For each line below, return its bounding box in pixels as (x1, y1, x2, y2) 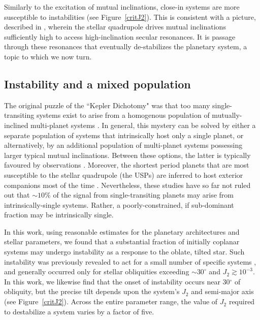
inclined (4, 119, 28, 130)
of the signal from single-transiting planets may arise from (53, 189, 234, 200)
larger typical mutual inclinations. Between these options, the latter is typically (4, 149, 251, 160)
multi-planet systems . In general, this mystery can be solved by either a (30, 119, 256, 130)
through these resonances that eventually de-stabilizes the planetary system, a (4, 41, 247, 52)
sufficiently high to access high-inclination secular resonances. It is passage (4, 31, 236, 42)
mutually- (212, 110, 242, 120)
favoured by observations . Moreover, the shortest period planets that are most (4, 159, 249, 170)
